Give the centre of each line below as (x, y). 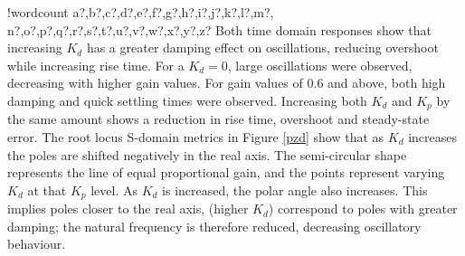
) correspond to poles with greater (363, 209)
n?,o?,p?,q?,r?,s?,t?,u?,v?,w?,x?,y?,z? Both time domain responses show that (219, 29)
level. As (114, 190)
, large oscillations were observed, (320, 65)
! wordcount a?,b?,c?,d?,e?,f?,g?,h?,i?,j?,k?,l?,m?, (141, 12)
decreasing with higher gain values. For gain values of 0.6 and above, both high (227, 83)
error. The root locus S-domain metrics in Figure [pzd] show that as (196, 137)
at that (47, 190)
